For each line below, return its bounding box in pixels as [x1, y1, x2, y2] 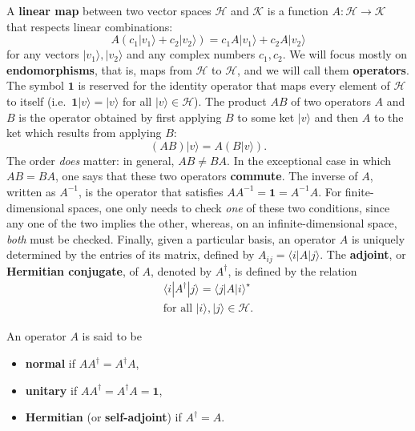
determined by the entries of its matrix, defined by [6, 246, 255, 263]
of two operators [291, 92, 371, 109]
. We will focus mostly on [282, 46, 408, 62]
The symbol [6, 77, 65, 94]
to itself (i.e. [6, 92, 66, 109]
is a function [267, 2, 328, 18]
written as [6, 183, 56, 199]
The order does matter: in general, [6, 151, 175, 168]
